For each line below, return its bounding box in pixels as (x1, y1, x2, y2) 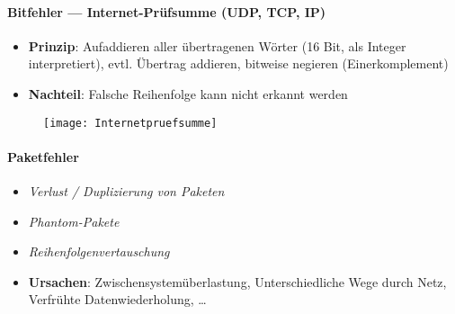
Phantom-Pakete (28, 211, 120, 230)
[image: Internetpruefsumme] (43, 116, 218, 130)
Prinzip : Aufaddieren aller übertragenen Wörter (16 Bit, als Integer (28, 36, 406, 55)
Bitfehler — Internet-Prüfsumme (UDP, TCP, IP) (7, 2, 326, 21)
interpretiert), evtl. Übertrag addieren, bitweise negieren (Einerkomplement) (28, 54, 449, 73)
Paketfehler (7, 147, 79, 166)
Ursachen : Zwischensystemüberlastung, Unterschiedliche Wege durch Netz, (28, 272, 447, 291)
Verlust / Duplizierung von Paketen (28, 182, 225, 201)
